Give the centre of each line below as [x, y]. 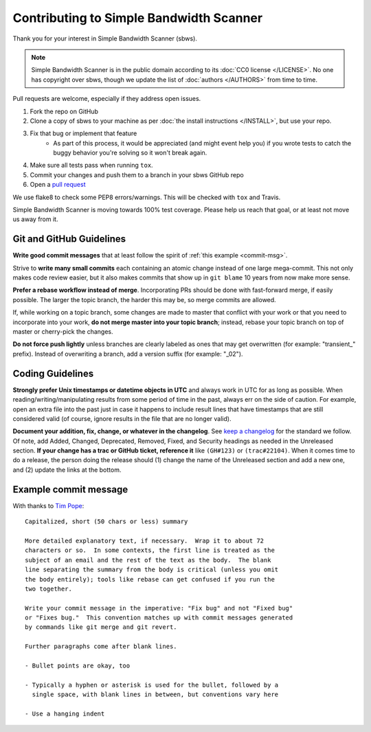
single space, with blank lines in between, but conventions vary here [155, 695]
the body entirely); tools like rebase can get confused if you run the [150, 579]
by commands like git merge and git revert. [101, 627]
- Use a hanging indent [65, 713]
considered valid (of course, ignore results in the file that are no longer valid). [122, 418]
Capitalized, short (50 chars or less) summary [106, 522]
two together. [48, 588]
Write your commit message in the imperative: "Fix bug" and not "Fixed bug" [159, 608]
